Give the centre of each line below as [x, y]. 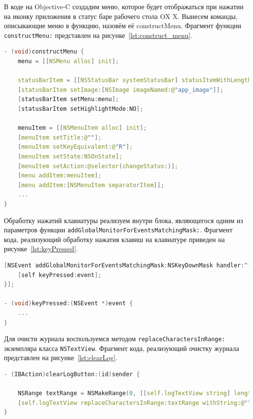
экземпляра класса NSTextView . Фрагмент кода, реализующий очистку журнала [122, 348]
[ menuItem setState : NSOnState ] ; [70, 156]
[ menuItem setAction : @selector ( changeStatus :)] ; [98, 166]
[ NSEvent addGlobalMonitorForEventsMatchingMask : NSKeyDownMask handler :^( [128, 265]
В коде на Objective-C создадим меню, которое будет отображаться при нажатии [124, 6]
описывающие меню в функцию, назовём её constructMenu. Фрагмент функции [123, 26]
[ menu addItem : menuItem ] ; [60, 176]
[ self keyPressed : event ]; [60, 275]
